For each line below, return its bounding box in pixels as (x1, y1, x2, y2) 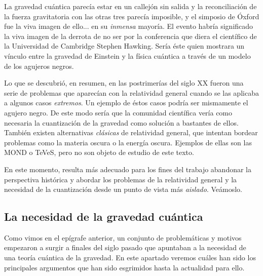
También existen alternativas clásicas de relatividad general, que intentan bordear (4, 127, 258, 138)
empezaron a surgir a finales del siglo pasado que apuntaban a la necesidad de (4, 242, 246, 253)
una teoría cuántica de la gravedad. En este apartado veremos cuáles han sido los (4, 252, 256, 263)
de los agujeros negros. (4, 60, 74, 71)
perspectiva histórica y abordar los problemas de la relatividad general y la (4, 174, 237, 184)
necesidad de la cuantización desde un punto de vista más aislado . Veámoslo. (4, 184, 242, 194)
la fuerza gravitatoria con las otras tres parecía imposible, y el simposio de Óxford (4, 11, 259, 21)
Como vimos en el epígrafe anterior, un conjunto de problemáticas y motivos (4, 232, 242, 243)
